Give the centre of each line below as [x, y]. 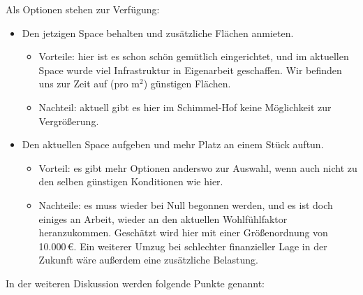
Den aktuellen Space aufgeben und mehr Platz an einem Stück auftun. [173, 144]
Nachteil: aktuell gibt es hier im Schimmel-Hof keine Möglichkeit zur [185, 107]
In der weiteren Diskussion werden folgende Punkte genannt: [135, 283]
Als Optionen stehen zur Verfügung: [83, 9]
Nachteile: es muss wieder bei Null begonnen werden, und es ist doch [186, 204]
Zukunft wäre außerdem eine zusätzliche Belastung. [148, 260]
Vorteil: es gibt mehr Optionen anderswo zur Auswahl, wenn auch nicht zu [198, 167]
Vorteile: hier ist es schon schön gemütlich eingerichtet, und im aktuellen [194, 56]
